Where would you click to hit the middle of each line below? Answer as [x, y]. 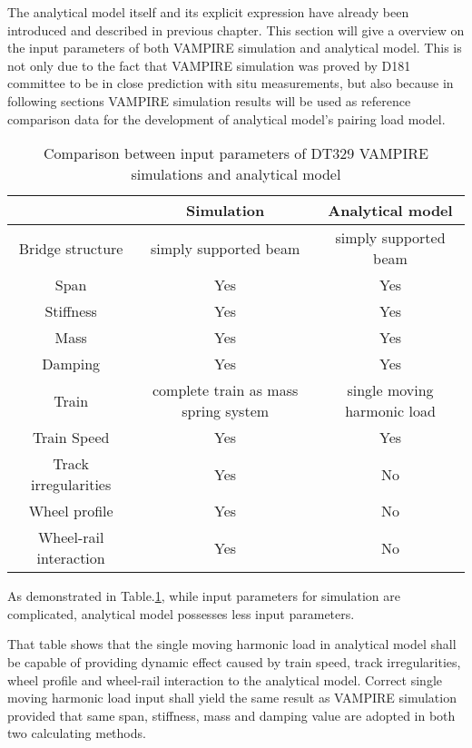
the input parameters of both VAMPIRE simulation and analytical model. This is [235, 48]
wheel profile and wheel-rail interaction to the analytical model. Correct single [225, 679]
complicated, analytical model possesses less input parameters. [181, 613]
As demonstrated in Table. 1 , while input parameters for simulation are [204, 596]
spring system [226, 411]
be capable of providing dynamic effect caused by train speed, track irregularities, [234, 661]
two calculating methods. [77, 733]
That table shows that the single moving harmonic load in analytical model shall [232, 644]
